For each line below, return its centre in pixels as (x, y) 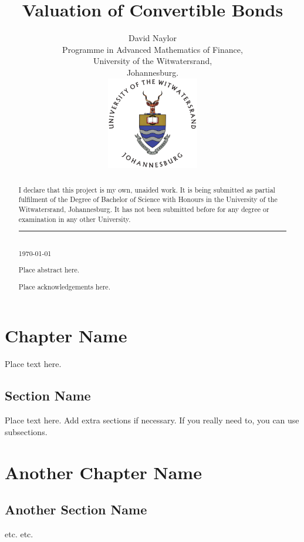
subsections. (26, 431)
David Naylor (153, 38)
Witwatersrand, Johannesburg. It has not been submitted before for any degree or (144, 209)
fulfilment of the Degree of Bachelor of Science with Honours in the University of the (148, 199)
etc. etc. (19, 533)
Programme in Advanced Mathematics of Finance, (153, 49)
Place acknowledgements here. (64, 286)
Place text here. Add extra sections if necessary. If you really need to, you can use (152, 420)
